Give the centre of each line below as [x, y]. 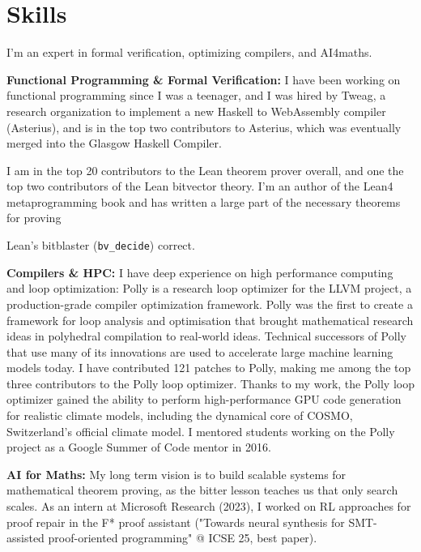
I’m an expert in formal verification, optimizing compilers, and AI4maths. [189, 52]
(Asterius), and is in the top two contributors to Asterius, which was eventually [204, 127]
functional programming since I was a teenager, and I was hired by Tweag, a [196, 95]
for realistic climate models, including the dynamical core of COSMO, [180, 415]
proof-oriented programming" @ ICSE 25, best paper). [183, 538]
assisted [26, 538]
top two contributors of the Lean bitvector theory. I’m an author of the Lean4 [200, 186]
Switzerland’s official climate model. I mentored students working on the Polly [201, 431]
